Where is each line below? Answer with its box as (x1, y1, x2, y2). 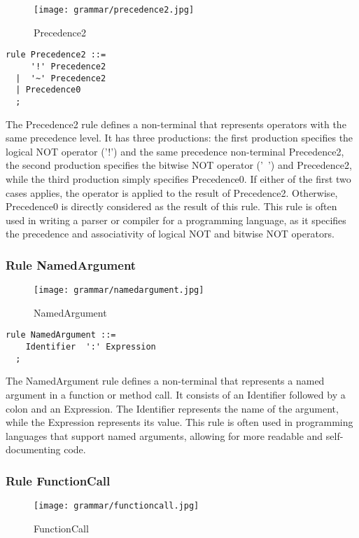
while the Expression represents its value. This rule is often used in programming (6, 415, 353, 429)
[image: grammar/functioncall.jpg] (34, 501, 199, 511)
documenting (6, 442, 61, 457)
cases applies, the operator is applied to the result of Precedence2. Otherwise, (6, 185, 338, 200)
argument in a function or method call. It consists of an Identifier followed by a (6, 387, 346, 401)
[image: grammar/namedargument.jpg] (34, 285, 204, 296)
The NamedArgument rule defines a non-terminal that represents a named (6, 373, 325, 388)
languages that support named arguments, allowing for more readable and (6, 428, 323, 443)
